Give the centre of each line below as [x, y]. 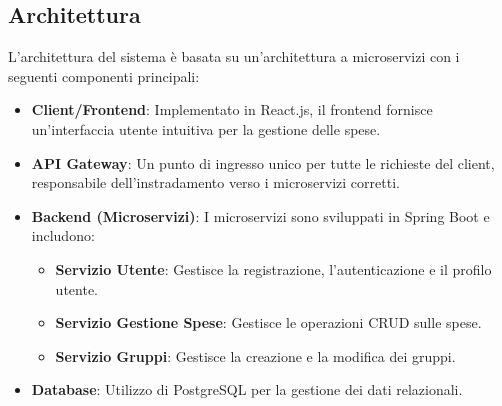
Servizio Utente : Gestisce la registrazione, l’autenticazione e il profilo [273, 268]
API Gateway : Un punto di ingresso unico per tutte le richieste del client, [263, 162]
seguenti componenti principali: [104, 75]
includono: [63, 235]
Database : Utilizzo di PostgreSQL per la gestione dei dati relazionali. [247, 389]
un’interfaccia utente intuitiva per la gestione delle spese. [206, 128]
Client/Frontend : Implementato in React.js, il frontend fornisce [232, 109]
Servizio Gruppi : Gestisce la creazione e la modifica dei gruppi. [255, 355]
